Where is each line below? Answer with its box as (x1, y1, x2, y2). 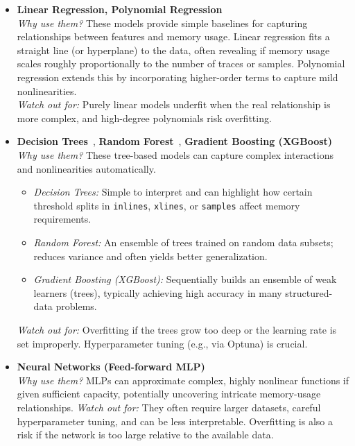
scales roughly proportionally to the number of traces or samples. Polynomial (17, 56, 345, 71)
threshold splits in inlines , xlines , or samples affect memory (33, 198, 300, 212)
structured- (285, 285, 333, 300)
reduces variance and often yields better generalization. (33, 248, 268, 263)
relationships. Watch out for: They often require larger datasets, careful (17, 400, 321, 414)
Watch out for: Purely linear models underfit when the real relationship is (17, 97, 331, 112)
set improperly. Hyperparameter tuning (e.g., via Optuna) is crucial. (17, 336, 308, 350)
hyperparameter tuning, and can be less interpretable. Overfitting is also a (17, 413, 333, 428)
